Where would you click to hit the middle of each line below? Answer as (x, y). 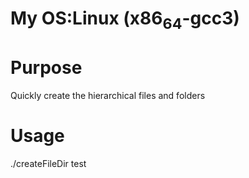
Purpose (46, 67)
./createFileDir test (48, 163)
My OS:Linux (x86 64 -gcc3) (125, 20)
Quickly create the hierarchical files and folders (108, 95)
